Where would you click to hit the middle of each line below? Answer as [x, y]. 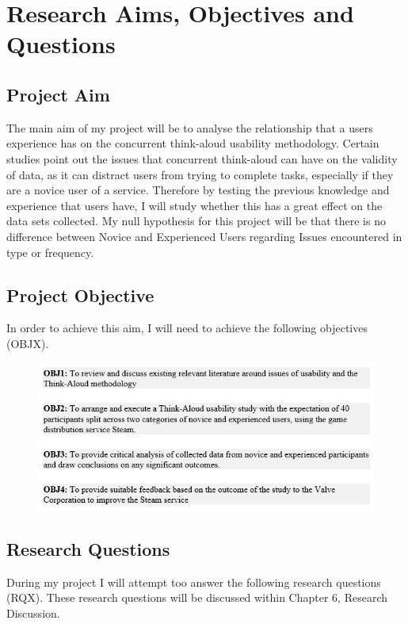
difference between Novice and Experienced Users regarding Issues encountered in [204, 236]
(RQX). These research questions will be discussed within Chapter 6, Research [197, 597]
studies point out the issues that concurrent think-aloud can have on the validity [202, 158]
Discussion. [33, 613]
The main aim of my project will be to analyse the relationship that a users [190, 127]
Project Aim [58, 94]
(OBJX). [28, 343]
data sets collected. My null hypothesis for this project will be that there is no [196, 221]
